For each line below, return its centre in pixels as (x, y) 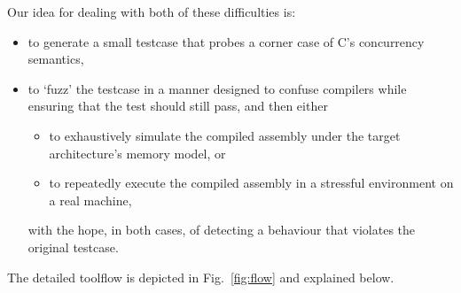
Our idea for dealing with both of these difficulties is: (152, 12)
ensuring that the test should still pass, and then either (178, 106)
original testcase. (73, 247)
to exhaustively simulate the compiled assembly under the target (225, 135)
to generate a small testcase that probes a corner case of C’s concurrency (226, 41)
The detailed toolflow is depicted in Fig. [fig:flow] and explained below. (201, 277)
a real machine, (90, 200)
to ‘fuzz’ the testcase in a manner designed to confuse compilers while (217, 88)
